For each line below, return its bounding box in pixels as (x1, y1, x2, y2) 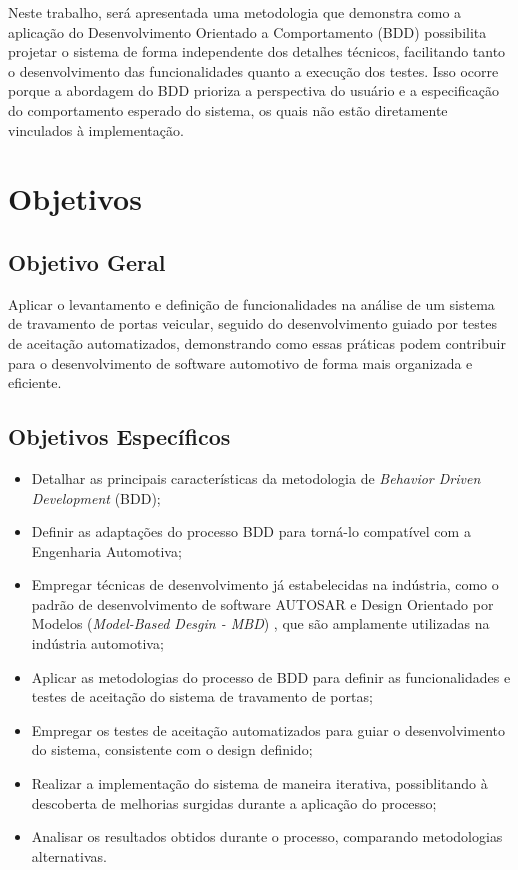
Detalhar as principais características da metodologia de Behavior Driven (31, 467, 481, 488)
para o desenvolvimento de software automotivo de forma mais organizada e (8, 352, 473, 373)
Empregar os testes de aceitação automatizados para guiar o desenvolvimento (31, 719, 505, 740)
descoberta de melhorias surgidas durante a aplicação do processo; (31, 792, 437, 813)
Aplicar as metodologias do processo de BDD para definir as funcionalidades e (31, 666, 511, 687)
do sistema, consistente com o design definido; (31, 739, 313, 760)
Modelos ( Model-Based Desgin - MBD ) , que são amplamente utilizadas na (31, 613, 490, 634)
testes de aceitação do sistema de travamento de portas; (31, 686, 373, 707)
